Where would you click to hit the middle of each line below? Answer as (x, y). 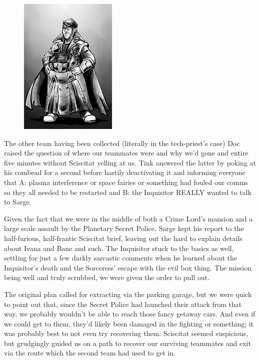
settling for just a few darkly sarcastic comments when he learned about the (121, 258)
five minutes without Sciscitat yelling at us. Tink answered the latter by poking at (130, 162)
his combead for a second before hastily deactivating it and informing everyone (125, 172)
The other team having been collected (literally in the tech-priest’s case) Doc (122, 143)
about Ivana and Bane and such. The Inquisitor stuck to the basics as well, (119, 248)
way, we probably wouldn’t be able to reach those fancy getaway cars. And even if (130, 314)
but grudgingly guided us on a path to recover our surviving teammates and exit (127, 343)
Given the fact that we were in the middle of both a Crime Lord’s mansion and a (128, 218)
